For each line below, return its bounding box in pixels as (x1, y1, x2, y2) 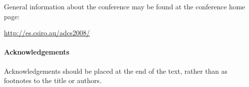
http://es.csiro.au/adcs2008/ (4, 28, 90, 38)
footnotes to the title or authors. (4, 75, 102, 86)
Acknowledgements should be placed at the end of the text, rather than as (4, 65, 227, 76)
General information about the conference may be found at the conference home (4, 1, 246, 11)
